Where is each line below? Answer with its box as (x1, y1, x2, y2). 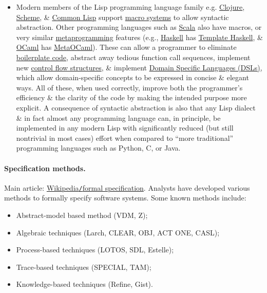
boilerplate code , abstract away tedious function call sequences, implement (16, 51, 251, 62)
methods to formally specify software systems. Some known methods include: (4, 192, 246, 203)
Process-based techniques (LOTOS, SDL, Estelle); (16, 244, 174, 255)
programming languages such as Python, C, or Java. (16, 142, 181, 153)
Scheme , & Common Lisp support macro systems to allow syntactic (16, 11, 229, 22)
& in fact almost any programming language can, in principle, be (16, 112, 221, 123)
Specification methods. (4, 162, 86, 173)
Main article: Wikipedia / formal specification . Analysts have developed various (4, 182, 250, 193)
